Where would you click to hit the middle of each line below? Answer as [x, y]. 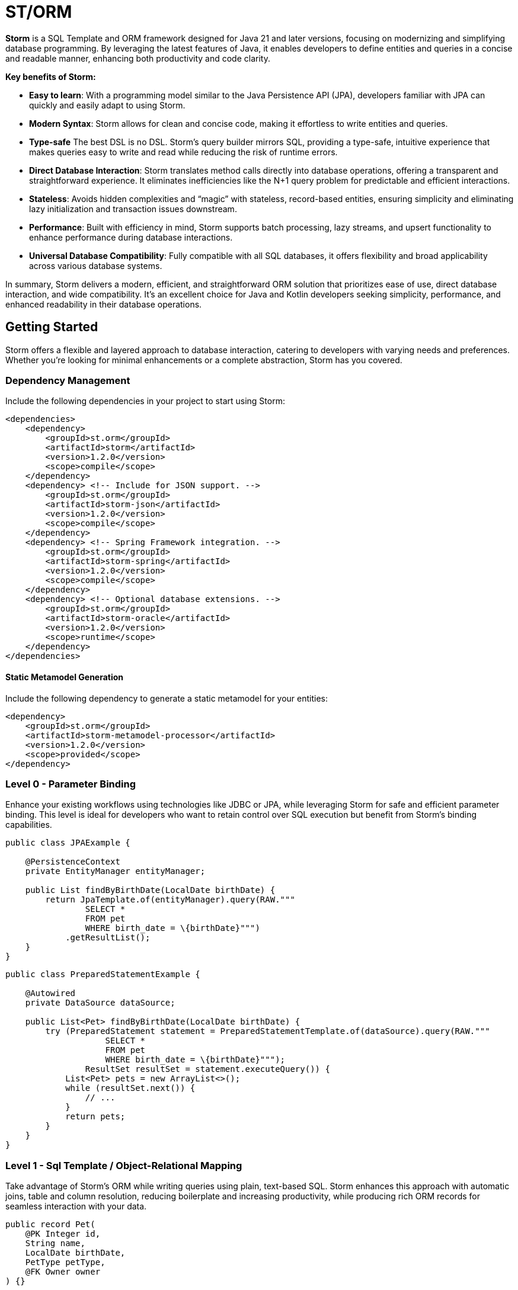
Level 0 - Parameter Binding [71, 784]
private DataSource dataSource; [100, 1003]
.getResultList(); [108, 938]
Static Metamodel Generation [65, 677]
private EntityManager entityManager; [115, 871]
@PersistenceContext [73, 862]
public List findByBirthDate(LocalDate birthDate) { [150, 890]
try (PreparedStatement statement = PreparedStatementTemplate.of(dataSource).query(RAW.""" [268, 1031]
